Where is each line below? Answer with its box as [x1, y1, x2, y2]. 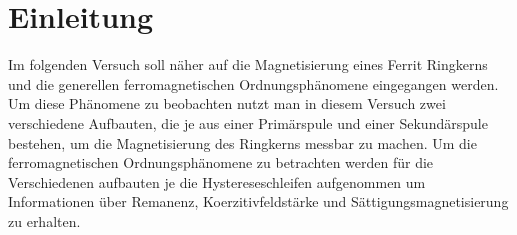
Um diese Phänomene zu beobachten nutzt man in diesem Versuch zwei [8, 93, 446, 114]
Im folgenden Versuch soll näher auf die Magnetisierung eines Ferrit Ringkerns [8, 54, 488, 75]
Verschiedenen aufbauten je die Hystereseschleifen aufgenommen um [8, 171, 426, 192]
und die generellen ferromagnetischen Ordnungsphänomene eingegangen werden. [8, 73, 499, 94]
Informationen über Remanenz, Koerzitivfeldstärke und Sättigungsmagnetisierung [8, 191, 509, 212]
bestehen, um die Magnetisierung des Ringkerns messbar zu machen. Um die [8, 132, 477, 153]
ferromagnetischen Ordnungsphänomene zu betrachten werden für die [8, 152, 434, 173]
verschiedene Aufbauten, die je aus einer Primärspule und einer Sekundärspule [8, 112, 488, 133]
